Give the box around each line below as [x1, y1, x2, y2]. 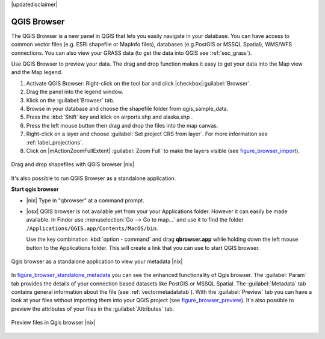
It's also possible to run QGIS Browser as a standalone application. [11, 175, 176, 182]
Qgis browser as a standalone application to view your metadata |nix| [11, 258, 183, 265]
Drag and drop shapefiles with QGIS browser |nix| [11, 161, 135, 168]
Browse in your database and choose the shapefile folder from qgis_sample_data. [26, 105, 229, 113]
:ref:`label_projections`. [26, 138, 84, 146]
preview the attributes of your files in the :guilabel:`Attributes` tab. [11, 305, 175, 313]
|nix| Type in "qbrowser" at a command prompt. [26, 196, 144, 204]
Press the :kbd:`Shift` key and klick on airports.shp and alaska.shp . [26, 113, 193, 120]
